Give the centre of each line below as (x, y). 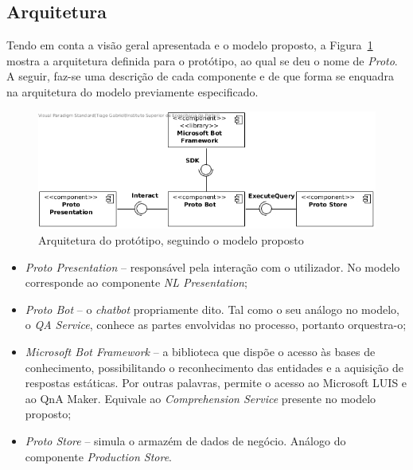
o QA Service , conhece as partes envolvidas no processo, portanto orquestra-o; (216, 325)
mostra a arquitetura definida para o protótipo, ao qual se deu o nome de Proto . (202, 60)
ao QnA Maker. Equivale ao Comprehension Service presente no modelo (201, 398)
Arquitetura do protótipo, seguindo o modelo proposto (171, 240)
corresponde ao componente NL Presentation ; (136, 282)
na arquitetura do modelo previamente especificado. (132, 91)
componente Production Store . (99, 456)
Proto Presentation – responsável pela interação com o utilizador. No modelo (212, 266)
